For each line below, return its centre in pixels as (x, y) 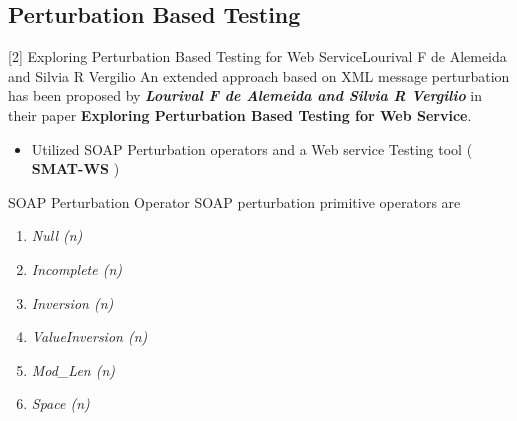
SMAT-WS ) (75, 168)
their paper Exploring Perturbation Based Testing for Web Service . (240, 114)
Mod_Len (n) (73, 369)
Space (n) (60, 403)
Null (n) (57, 235)
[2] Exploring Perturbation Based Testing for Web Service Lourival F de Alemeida (257, 56)
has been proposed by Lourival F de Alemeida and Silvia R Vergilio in (245, 95)
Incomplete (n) (76, 268)
